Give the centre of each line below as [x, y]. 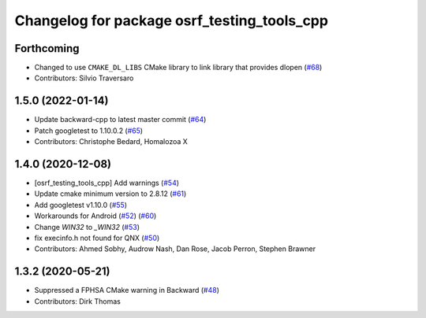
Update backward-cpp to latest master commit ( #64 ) [120, 120]
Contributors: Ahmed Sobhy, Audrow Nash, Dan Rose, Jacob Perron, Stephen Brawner [175, 249]
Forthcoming [47, 48]
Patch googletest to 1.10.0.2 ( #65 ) [89, 131]
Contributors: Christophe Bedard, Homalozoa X [111, 142]
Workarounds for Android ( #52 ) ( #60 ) [95, 216]
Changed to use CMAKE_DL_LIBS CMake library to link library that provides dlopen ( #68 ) [178, 68]
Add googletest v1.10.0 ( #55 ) [81, 205]
